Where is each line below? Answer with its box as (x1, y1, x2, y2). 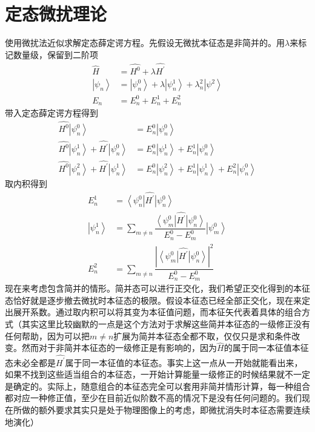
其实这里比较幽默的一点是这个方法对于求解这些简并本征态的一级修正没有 (21, 317, 310, 330)
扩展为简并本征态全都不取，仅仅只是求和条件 (113, 329, 292, 342)
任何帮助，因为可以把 (5, 329, 90, 342)
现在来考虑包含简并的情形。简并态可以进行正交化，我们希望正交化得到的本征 (5, 282, 310, 295)
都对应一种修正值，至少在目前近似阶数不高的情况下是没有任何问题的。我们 (5, 391, 302, 404)
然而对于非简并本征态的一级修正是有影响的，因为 (21, 341, 217, 354)
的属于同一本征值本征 (224, 341, 309, 354)
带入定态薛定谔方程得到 (5, 106, 98, 119)
